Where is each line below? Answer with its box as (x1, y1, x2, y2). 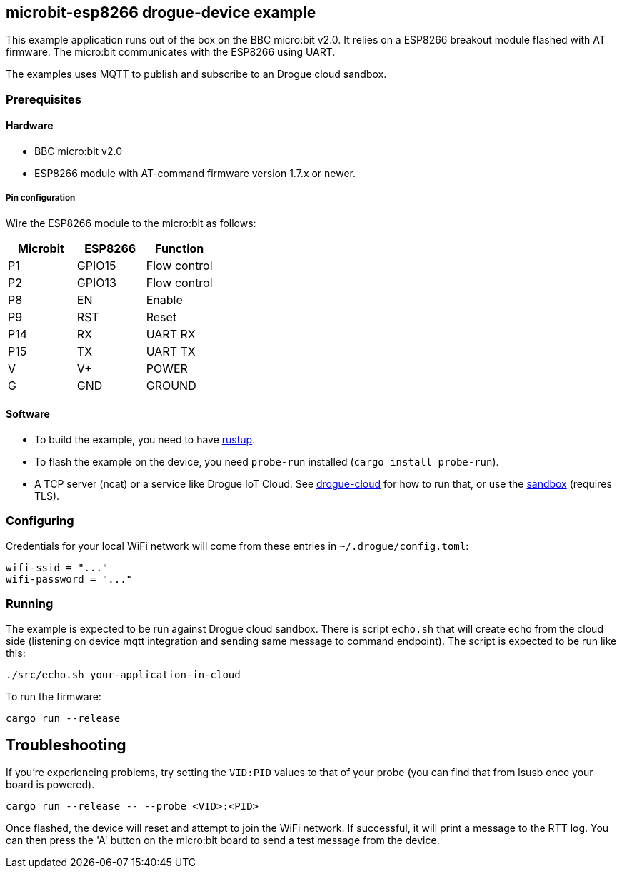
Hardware (6, 119, 54, 132)
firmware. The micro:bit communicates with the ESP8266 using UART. (6, 46, 336, 59)
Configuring (6, 513, 74, 528)
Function (155, 241, 204, 256)
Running (6, 596, 54, 611)
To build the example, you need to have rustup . (34, 433, 256, 446)
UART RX (146, 326, 196, 341)
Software (6, 408, 50, 421)
